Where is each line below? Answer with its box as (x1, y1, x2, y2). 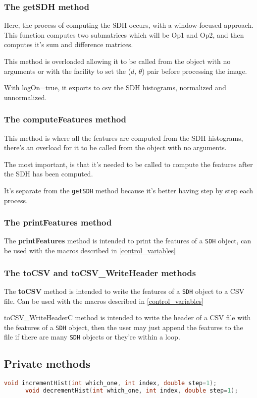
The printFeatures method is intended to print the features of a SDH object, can (4, 235, 252, 246)
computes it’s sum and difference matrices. (4, 39, 133, 50)
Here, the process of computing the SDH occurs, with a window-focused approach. (4, 20, 254, 30)
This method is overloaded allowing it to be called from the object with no (4, 56, 231, 66)
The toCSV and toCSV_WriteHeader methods (4, 266, 196, 279)
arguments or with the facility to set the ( (4, 65, 131, 76)
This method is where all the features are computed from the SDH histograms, (4, 132, 243, 143)
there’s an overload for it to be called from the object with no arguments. (4, 142, 227, 153)
